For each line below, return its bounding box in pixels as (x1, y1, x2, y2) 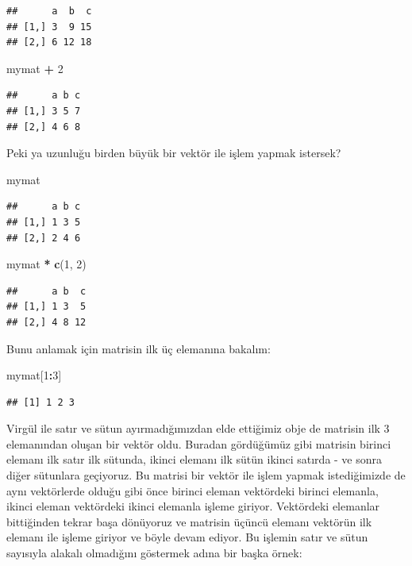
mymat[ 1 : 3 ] (6, 367, 62, 383)
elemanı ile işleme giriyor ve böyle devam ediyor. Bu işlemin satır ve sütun (6, 529, 368, 545)
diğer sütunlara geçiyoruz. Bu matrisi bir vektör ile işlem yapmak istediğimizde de (6, 467, 406, 483)
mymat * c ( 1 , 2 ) (6, 256, 87, 272)
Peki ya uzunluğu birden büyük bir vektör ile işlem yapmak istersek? (6, 144, 341, 161)
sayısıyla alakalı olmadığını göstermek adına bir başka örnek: (6, 545, 302, 561)
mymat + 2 (6, 60, 64, 76)
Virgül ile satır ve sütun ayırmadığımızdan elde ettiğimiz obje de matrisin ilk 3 (6, 420, 390, 437)
